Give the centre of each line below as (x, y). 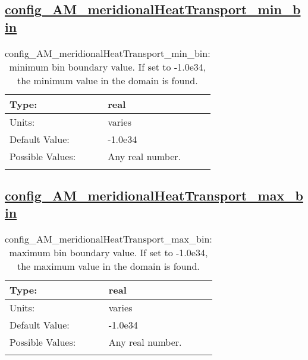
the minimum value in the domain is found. (107, 80)
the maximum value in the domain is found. (108, 266)
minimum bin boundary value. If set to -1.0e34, (108, 66)
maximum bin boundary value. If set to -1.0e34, (109, 253)
